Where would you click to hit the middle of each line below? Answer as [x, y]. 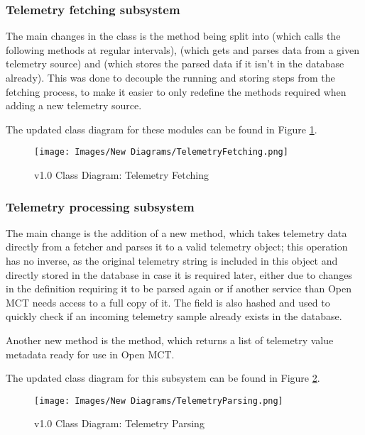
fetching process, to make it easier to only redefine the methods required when [176, 91]
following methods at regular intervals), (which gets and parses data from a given [182, 49]
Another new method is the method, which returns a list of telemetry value [170, 340]
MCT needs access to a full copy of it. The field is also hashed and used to [168, 302]
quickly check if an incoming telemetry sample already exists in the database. [174, 316]
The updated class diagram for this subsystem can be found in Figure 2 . [163, 378]
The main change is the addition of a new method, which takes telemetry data [176, 232]
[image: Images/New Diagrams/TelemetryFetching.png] [161, 152]
